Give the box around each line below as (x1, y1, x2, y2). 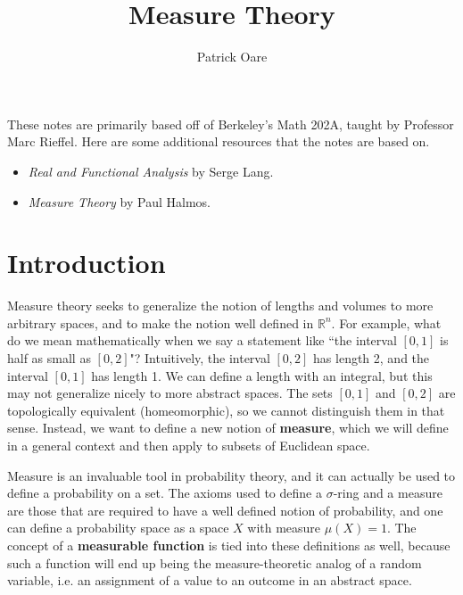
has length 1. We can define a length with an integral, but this (91, 366, 433, 384)
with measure (247, 518, 321, 537)
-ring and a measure (333, 483, 442, 502)
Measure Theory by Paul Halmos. (28, 192, 211, 211)
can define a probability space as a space (7, 518, 229, 537)
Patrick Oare (196, 47, 268, 66)
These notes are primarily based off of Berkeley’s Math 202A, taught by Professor (7, 114, 454, 133)
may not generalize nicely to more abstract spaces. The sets (7, 384, 333, 402)
